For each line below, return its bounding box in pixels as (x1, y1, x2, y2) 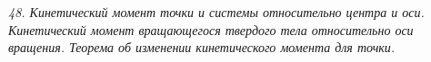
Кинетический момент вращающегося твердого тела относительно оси (8, 20, 414, 39)
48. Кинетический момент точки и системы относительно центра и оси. (8, 3, 425, 21)
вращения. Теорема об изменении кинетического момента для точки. (8, 38, 396, 57)
